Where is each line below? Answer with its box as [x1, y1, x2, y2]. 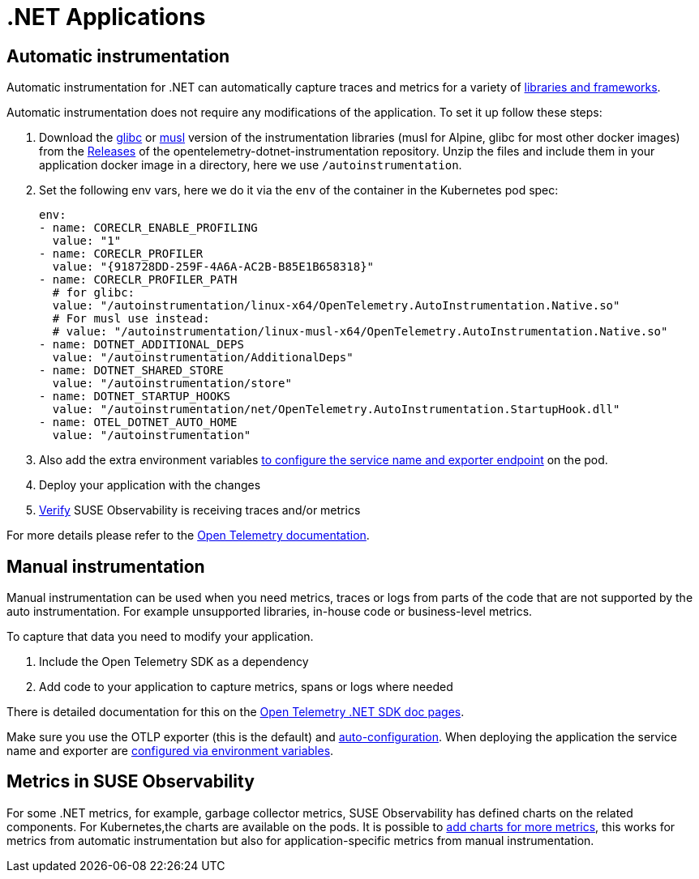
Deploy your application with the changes [39, 478, 261, 493]
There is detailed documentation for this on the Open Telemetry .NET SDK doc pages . [6, 705, 465, 719]
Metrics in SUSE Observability [6, 771, 255, 792]
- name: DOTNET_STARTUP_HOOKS [39, 390, 231, 403]
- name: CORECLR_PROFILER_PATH [39, 273, 238, 287]
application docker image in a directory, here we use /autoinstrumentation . [39, 158, 462, 173]
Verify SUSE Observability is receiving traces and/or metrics [39, 503, 361, 518]
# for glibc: [52, 286, 135, 300]
